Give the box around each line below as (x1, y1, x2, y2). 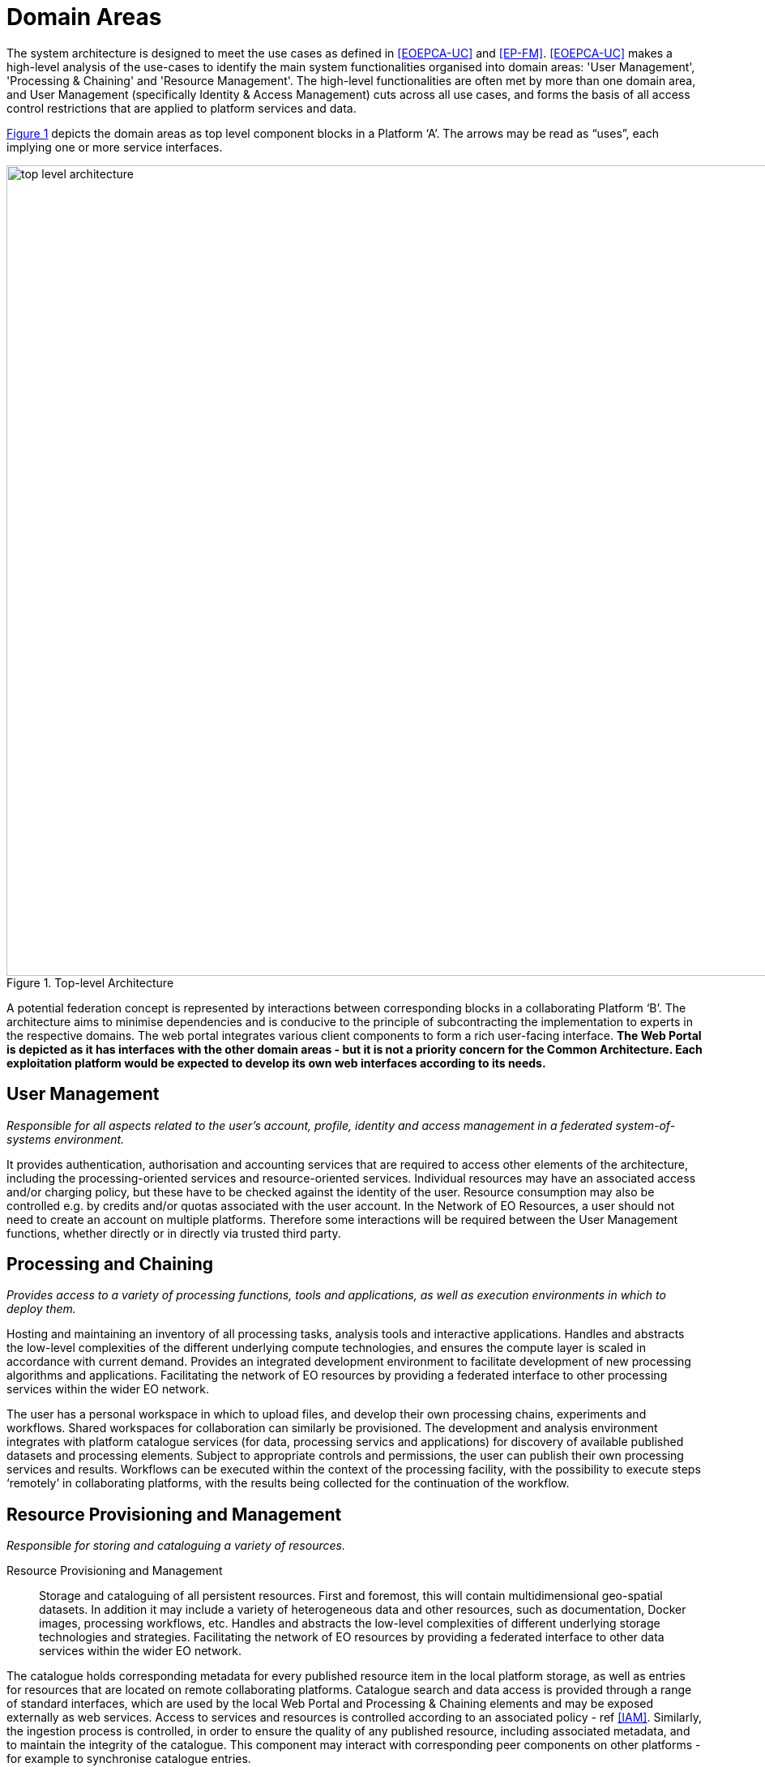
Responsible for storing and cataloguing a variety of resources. (6, 1538, 345, 1553)
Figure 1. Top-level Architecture (6, 975, 174, 990)
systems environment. (6, 1132, 125, 1146)
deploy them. (6, 1302, 76, 1316)
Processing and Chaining (6, 1254, 213, 1275)
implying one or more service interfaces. (6, 139, 223, 154)
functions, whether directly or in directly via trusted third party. (6, 1226, 341, 1240)
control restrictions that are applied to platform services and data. (6, 101, 357, 115)
